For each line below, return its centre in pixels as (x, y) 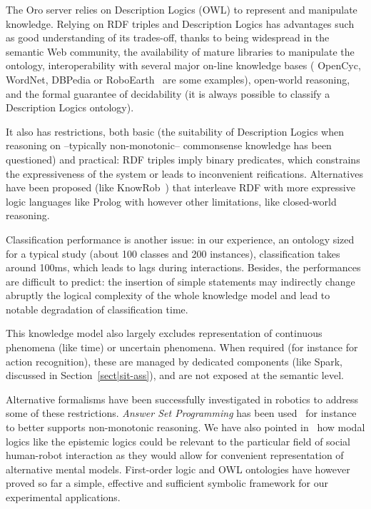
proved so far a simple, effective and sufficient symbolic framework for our (167, 483)
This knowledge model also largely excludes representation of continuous (164, 333)
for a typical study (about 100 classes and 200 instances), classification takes (173, 253)
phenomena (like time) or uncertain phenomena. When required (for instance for (182, 347)
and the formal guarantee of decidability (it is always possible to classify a (168, 93)
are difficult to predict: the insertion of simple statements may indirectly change (181, 281)
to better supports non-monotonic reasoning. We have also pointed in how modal (185, 427)
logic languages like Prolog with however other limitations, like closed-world (171, 201)
